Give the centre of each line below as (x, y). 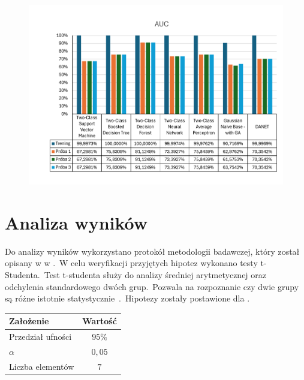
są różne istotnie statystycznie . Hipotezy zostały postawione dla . (127, 298)
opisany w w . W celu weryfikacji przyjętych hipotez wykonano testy (131, 263)
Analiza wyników (76, 222)
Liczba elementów (42, 366)
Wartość (100, 321)
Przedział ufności (40, 337)
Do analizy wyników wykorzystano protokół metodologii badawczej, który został (152, 251)
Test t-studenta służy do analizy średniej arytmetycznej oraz (155, 274)
